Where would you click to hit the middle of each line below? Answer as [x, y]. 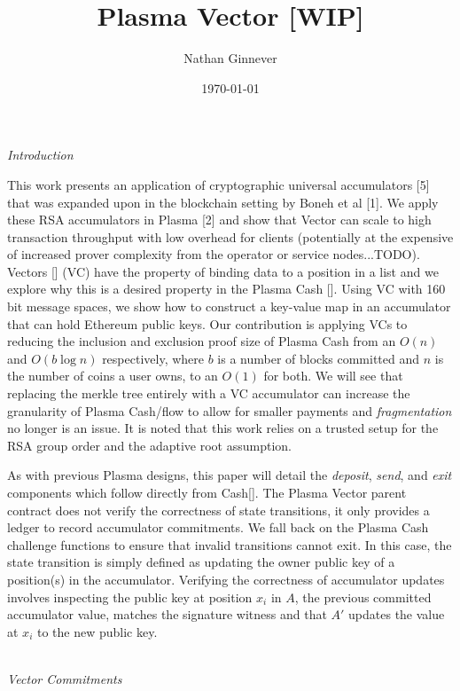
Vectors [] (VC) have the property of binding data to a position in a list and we [223, 271]
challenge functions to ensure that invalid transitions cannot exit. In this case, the [230, 544]
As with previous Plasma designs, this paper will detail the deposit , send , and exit [230, 475]
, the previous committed [363, 597]
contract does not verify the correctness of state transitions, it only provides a [218, 510]
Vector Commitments [65, 678]
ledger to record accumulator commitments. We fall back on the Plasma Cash [218, 527]
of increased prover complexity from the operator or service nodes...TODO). [214, 254]
